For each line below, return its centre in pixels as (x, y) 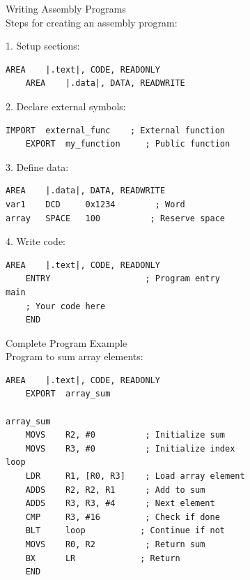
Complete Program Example (67, 342)
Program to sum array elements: (75, 356)
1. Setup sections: (43, 46)
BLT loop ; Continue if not (125, 531)
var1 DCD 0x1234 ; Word (95, 204)
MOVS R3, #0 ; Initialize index (130, 448)
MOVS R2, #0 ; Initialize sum (125, 435)
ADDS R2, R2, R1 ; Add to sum (115, 490)
